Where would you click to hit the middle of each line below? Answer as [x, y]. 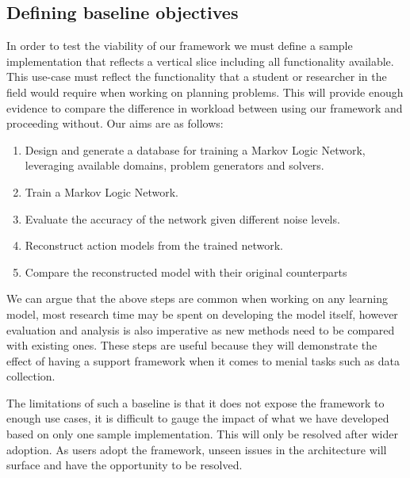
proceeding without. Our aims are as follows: [115, 123]
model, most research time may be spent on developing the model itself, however [202, 314]
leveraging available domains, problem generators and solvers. [174, 165]
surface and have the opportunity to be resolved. [125, 465]
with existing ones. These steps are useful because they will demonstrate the [192, 345]
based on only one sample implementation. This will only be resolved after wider [202, 434]
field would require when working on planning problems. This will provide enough [205, 92]
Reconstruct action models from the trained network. [154, 245]
